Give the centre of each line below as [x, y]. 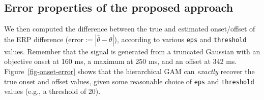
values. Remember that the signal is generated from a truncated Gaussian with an [132, 51]
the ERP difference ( [36, 39]
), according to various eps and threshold [180, 39]
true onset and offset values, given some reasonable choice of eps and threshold [129, 81]
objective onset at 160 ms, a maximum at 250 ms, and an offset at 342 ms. [121, 61]
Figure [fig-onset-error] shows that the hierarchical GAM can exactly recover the [129, 71]
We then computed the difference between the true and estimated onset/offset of [130, 29]
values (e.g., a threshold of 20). [52, 91]
